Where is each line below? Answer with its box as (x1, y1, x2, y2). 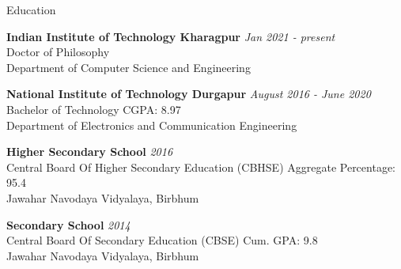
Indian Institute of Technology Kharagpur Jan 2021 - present (6, 28, 335, 44)
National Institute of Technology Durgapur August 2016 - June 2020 (6, 85, 371, 102)
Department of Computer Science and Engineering (6, 59, 251, 75)
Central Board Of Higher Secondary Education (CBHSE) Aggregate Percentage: (6, 158, 396, 175)
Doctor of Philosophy (6, 44, 110, 60)
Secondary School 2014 (6, 216, 131, 233)
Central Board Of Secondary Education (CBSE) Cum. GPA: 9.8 (6, 232, 318, 248)
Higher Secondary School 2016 (6, 143, 173, 160)
